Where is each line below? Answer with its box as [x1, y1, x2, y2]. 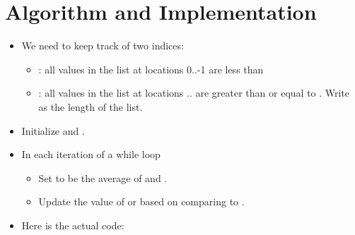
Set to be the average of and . [38, 170, 168, 185]
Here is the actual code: [21, 217, 124, 232]
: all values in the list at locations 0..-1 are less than [38, 61, 264, 76]
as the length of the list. [38, 99, 143, 114]
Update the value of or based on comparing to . [38, 194, 245, 209]
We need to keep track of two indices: [21, 38, 184, 53]
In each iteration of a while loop [21, 147, 161, 162]
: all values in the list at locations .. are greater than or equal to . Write [38, 85, 350, 100]
